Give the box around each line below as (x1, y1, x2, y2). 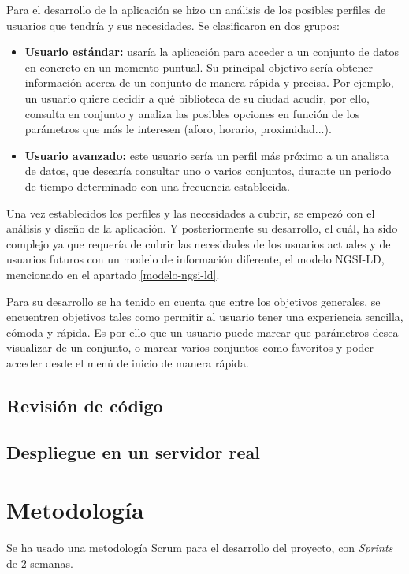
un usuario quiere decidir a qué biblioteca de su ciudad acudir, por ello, (24, 89, 370, 106)
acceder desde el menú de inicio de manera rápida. (6, 354, 249, 371)
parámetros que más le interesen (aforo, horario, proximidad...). (24, 121, 332, 137)
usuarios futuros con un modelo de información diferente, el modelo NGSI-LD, (6, 251, 385, 267)
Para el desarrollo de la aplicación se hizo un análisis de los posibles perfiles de (6, 2, 386, 17)
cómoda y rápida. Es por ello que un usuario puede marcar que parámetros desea (6, 323, 399, 340)
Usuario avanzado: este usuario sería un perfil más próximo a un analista (24, 147, 389, 163)
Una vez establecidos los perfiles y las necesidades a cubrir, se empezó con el (6, 204, 375, 221)
